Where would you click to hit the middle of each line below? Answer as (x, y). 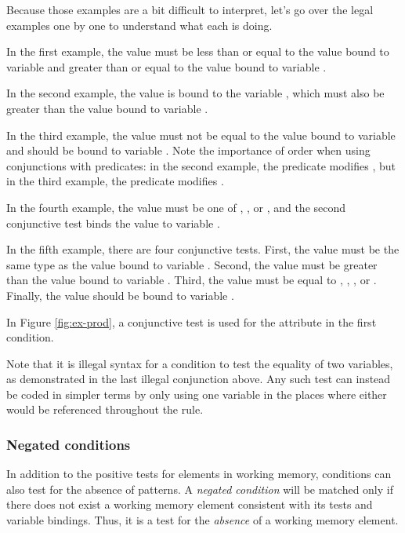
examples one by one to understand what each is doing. (139, 25)
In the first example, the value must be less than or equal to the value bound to (198, 51)
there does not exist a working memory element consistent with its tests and (190, 504)
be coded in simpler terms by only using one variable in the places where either (197, 394)
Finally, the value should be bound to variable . (120, 295)
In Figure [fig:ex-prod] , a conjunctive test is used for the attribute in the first (192, 321)
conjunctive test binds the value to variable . (113, 223)
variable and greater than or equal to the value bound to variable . (166, 66)
